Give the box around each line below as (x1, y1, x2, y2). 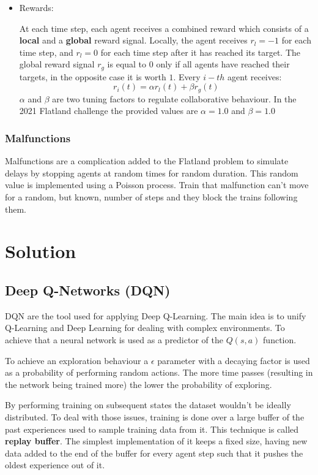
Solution (5, 238, 76, 264)
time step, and (19, 45, 73, 58)
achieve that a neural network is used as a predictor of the (5, 333, 223, 346)
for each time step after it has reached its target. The (100, 45, 300, 58)
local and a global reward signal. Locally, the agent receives (19, 34, 248, 47)
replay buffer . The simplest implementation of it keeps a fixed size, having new (5, 435, 308, 447)
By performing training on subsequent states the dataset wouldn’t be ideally (5, 398, 291, 411)
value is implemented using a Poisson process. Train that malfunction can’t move (5, 178, 309, 191)
